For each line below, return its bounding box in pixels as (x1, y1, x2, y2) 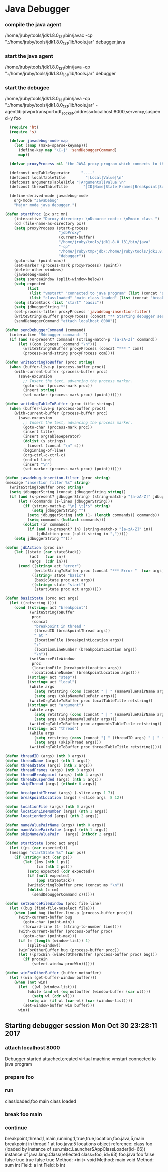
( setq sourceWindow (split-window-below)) (14, 277, 104, 282)
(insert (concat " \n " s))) (27, 443, 84, 448)
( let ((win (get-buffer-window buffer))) (9, 975, 97, 980)
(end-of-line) (23, 457, 52, 462)
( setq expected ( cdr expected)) (27, 869, 95, 874)
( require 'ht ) (9, 125, 39, 130)
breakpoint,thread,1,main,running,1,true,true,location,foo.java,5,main (5, 1136, 145, 1142)
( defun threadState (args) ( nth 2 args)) (5, 763, 93, 768)
